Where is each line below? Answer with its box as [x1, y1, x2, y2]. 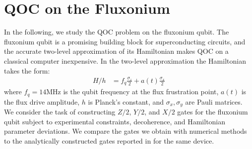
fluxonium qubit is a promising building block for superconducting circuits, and [4, 36, 246, 46]
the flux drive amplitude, [4, 96, 80, 107]
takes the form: [4, 65, 50, 75]
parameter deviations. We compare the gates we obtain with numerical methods [4, 126, 247, 136]
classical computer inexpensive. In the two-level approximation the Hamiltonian [4, 55, 246, 66]
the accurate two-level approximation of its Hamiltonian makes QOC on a [4, 46, 229, 56]
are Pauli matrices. [185, 96, 243, 107]
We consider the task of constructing [4, 107, 116, 117]
